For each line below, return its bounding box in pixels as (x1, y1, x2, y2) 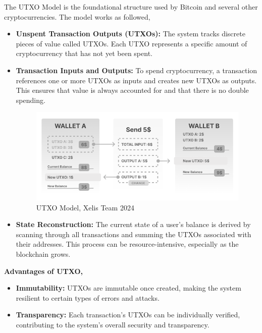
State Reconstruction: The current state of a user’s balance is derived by (16, 219, 251, 230)
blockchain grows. (16, 248, 71, 259)
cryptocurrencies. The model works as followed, (4, 11, 150, 22)
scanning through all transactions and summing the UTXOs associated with (16, 229, 251, 239)
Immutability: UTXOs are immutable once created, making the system (16, 283, 241, 293)
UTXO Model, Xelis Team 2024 (36, 202, 134, 212)
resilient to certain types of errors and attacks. (16, 292, 160, 303)
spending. (16, 94, 45, 105)
